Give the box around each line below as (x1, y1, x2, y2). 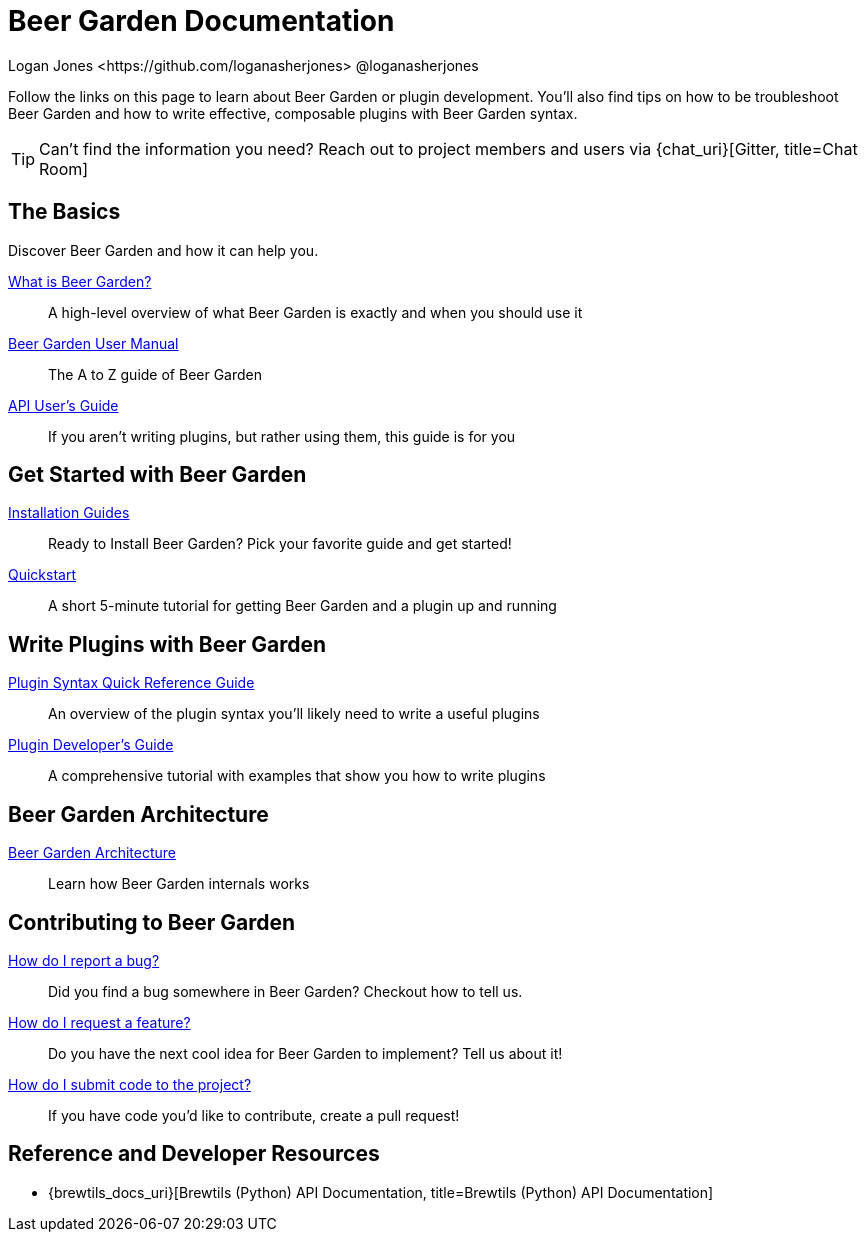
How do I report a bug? (8, 951, 160, 969)
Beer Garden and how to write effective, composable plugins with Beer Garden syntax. (8, 104, 578, 122)
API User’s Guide (8, 396, 119, 414)
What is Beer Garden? (8, 272, 152, 290)
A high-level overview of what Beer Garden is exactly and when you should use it (48, 303, 583, 321)
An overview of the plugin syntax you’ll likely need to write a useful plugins (48, 705, 540, 723)
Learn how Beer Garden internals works (48, 875, 310, 893)
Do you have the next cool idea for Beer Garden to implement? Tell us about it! (48, 1044, 563, 1062)
